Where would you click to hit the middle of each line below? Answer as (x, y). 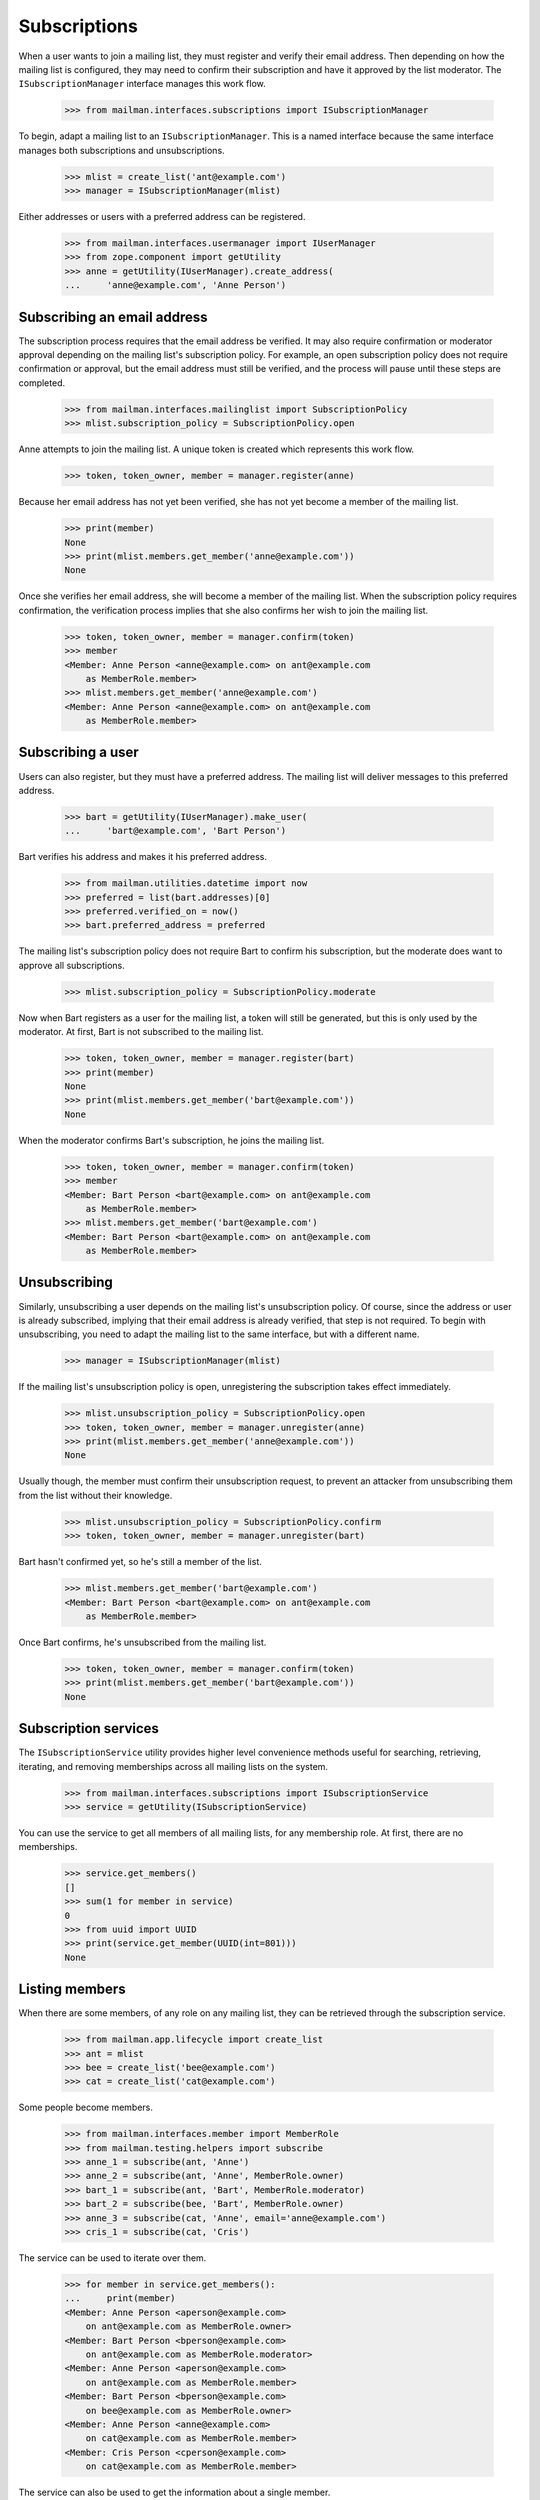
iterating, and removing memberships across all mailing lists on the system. (173, 1766)
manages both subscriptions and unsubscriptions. (121, 150)
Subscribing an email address (113, 316)
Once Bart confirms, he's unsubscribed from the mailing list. (142, 1642)
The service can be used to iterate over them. (112, 2258)
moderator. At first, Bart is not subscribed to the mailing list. (141, 1032)
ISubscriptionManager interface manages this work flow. (142, 84)
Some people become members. (86, 2107)
